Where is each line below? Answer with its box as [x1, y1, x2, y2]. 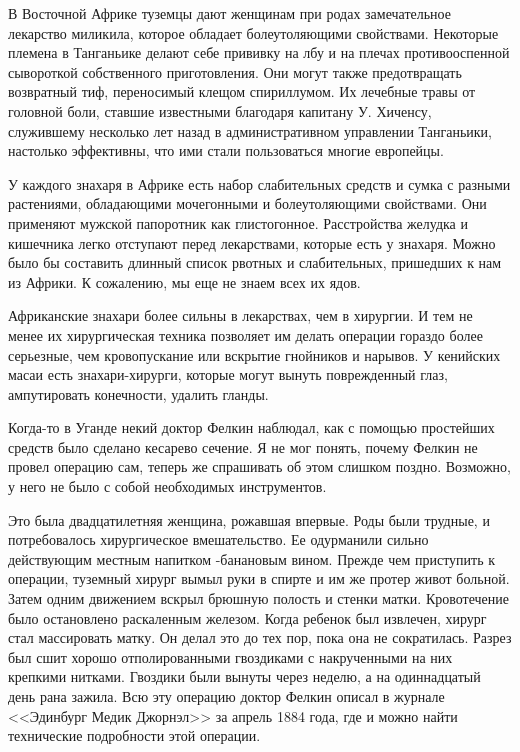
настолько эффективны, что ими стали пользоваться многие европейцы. [8, 140, 444, 161]
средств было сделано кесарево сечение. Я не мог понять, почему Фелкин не [8, 436, 478, 457]
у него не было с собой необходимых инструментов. [8, 476, 327, 497]
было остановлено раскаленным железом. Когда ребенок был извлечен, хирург [8, 607, 487, 628]
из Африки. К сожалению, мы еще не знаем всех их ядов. [8, 271, 361, 292]
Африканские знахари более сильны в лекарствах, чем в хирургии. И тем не [8, 305, 473, 326]
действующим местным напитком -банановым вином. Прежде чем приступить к [8, 548, 496, 569]
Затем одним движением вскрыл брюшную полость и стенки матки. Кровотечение [8, 588, 510, 609]
